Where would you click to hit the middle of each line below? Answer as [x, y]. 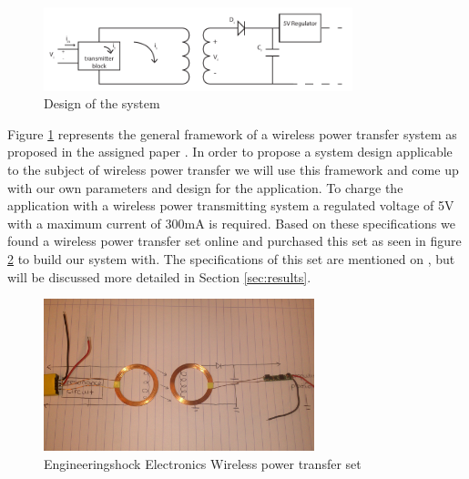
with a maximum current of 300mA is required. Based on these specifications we [231, 223]
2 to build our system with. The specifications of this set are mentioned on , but [231, 258]
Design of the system [102, 103]
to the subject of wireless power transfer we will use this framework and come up [233, 169]
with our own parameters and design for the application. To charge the [205, 187]
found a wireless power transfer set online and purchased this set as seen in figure [234, 241]
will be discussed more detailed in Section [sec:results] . [159, 276]
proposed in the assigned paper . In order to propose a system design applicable [230, 152]
